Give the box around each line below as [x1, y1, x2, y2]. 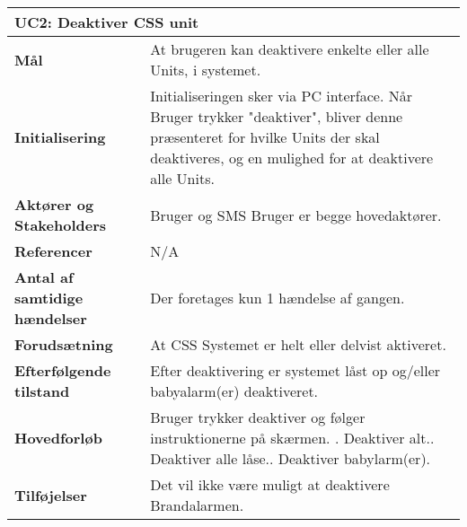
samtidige [14, 287, 84, 308]
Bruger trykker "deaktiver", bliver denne [150, 106, 403, 127]
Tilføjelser [14, 484, 87, 505]
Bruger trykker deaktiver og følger [150, 407, 366, 427]
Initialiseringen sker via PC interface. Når [150, 85, 412, 106]
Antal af [14, 267, 74, 287]
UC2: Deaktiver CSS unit [14, 12, 199, 32]
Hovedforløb [14, 427, 102, 448]
